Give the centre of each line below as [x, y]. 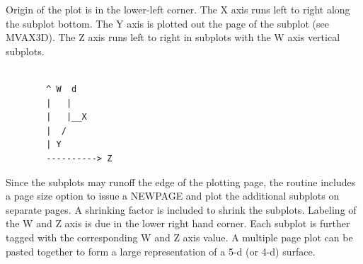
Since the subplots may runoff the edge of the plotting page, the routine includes [181, 182]
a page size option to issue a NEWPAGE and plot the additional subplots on [173, 196]
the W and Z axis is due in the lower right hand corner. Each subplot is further [178, 223]
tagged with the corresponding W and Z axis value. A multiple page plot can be [179, 237]
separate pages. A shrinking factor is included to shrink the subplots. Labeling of [181, 209]
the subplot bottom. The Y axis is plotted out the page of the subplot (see [167, 23]
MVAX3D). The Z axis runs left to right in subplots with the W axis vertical [173, 37]
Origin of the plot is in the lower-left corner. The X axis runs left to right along [178, 9]
